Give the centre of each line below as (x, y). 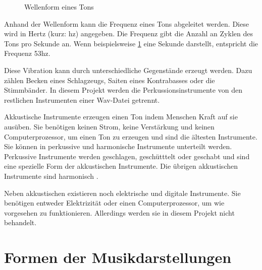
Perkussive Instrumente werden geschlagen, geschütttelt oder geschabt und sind (127, 156)
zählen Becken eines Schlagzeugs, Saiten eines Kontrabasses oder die (110, 80)
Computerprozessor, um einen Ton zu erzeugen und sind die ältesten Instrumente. (131, 136)
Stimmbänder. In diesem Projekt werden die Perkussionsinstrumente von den (123, 90)
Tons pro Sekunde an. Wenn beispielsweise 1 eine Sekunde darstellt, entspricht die (131, 43)
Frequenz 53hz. (27, 53)
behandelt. (20, 222)
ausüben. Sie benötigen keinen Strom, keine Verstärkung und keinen (109, 126)
